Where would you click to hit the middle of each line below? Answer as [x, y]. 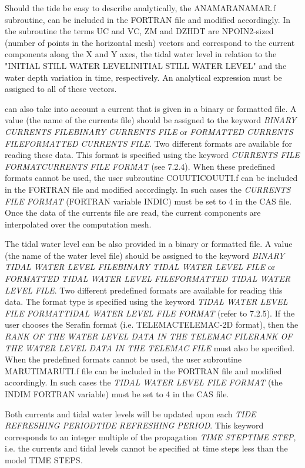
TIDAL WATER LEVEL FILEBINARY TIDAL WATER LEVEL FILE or [140, 267]
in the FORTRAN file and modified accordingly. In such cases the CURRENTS [148, 189]
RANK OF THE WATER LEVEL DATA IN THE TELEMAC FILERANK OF [149, 336]
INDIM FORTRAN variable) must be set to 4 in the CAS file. [117, 394]
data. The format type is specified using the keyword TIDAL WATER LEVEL [146, 301]
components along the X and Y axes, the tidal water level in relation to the [141, 54]
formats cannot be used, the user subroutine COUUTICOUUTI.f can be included [151, 178]
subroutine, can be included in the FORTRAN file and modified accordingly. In [148, 19]
